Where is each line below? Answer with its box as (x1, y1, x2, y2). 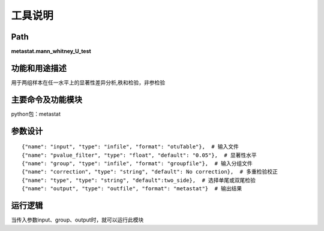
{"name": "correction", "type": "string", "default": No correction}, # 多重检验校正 (22, 168, 278, 175)
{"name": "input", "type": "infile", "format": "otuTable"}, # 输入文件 (22, 144, 239, 150)
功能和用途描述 (11, 63, 67, 73)
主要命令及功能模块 (11, 95, 82, 105)
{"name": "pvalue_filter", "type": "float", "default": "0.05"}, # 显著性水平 (22, 151, 257, 159)
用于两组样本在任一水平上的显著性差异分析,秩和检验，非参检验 (11, 78, 166, 86)
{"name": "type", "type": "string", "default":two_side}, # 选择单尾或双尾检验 (22, 177, 256, 184)
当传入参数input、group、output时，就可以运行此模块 (11, 216, 144, 224)
